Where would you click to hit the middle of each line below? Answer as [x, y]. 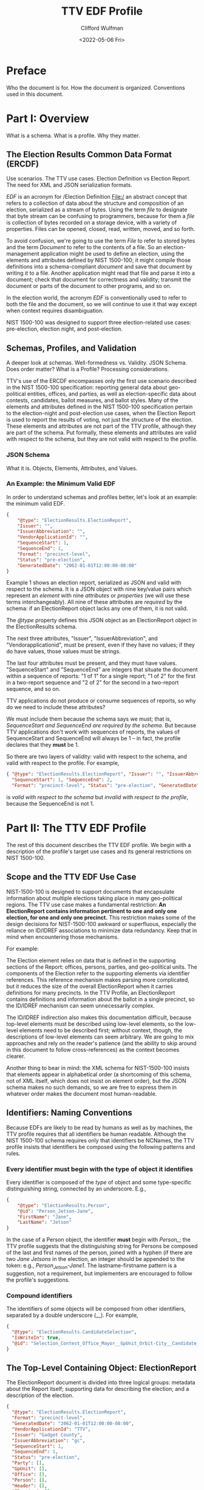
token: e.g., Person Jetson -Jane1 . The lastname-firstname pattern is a [92, 1266]
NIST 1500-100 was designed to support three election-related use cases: [99, 323]
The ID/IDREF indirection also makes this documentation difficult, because [99, 1017]
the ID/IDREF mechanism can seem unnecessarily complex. [80, 1005]
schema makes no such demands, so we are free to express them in [92, 1087]
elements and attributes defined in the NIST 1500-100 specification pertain [100, 407]
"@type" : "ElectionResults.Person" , [64, 1205]
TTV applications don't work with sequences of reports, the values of [93, 732]
